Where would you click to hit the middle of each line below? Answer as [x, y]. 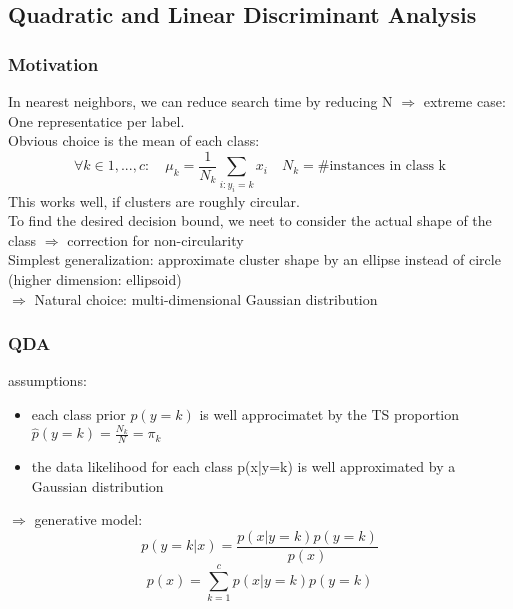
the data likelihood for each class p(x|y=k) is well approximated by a [243, 466]
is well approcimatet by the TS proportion [329, 413]
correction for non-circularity [155, 239]
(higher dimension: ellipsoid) [95, 278]
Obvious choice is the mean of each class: [134, 140]
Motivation [53, 63]
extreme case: [464, 101]
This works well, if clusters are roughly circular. [154, 200]
